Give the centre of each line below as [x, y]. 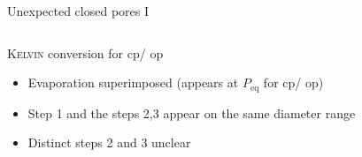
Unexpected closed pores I [78, 11]
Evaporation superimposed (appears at [133, 82]
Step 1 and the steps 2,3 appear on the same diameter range [192, 112]
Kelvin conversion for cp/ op [85, 52]
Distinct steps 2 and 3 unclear [109, 142]
